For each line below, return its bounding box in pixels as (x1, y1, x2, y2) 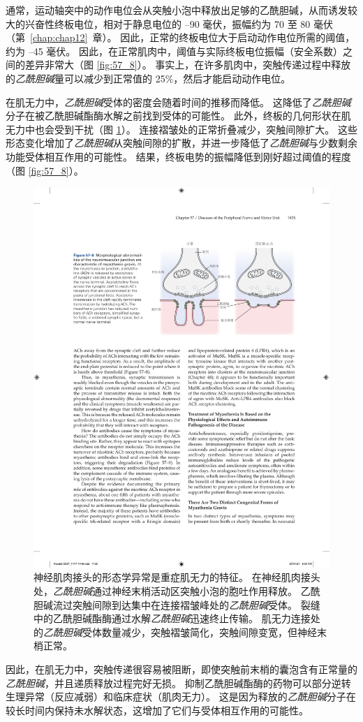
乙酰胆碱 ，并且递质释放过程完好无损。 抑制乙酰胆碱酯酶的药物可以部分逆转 (6, 675, 351, 690)
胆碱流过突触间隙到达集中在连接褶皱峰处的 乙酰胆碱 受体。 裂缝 (34, 597, 320, 612)
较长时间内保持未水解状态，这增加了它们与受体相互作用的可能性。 (6, 702, 309, 717)
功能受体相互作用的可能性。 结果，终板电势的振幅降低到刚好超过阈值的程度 (6, 149, 351, 163)
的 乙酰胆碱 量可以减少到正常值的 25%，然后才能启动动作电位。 (6, 71, 291, 85)
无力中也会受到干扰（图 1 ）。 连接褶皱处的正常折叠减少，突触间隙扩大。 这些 (6, 121, 357, 136)
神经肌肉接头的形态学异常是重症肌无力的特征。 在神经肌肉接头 (34, 570, 320, 584)
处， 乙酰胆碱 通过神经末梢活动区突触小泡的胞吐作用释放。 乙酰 (34, 584, 320, 598)
